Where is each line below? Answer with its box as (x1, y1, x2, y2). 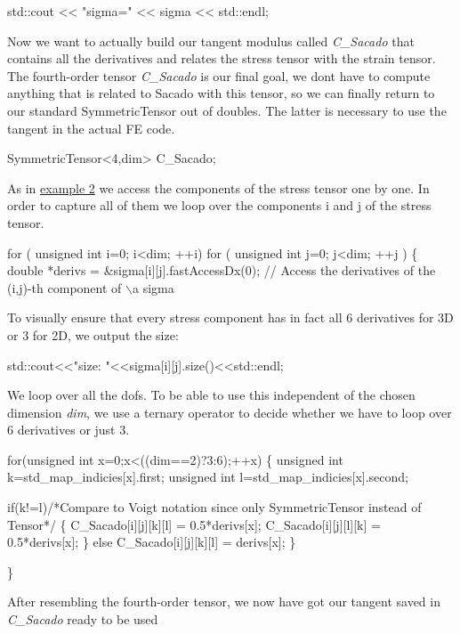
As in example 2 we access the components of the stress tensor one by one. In (7, 178, 430, 197)
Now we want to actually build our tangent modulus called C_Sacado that (7, 31, 415, 50)
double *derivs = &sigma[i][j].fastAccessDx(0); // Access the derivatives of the (7, 261, 436, 280)
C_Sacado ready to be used (7, 610, 158, 629)
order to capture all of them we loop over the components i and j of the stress (7, 196, 432, 215)
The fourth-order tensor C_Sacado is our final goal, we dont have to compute (7, 66, 431, 85)
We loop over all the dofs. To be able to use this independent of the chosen (7, 386, 416, 404)
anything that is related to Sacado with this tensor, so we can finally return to (7, 84, 435, 102)
